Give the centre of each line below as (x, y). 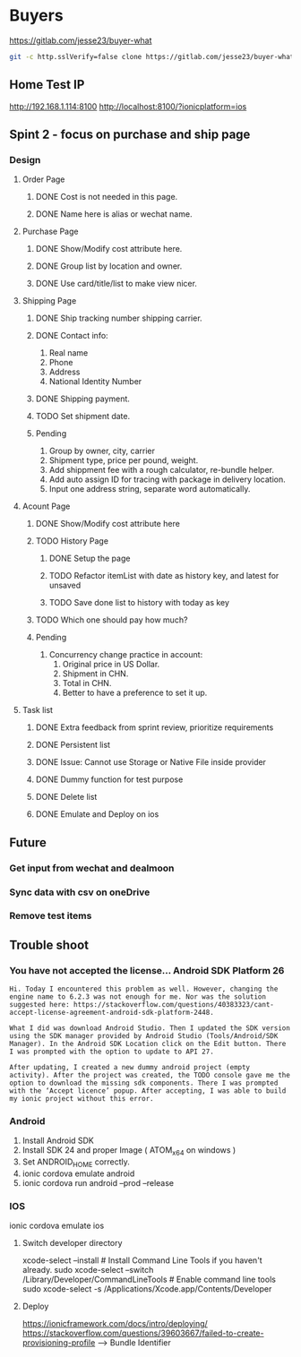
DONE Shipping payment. (82, 399)
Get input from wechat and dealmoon (92, 868)
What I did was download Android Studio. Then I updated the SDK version (150, 1028)
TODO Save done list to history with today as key (139, 603)
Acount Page (46, 506)
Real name (69, 353)
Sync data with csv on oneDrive (80, 892)
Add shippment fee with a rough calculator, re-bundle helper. (162, 470)
